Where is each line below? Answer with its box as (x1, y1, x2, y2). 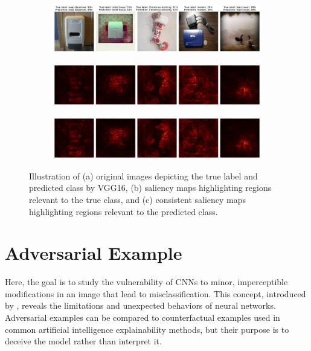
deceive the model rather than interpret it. (5, 335, 162, 347)
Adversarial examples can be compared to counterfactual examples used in (5, 311, 280, 324)
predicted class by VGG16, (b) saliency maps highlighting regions (29, 181, 272, 194)
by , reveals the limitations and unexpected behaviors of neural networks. (5, 299, 276, 312)
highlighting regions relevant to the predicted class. (29, 205, 218, 217)
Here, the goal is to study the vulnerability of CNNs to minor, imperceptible (5, 275, 288, 288)
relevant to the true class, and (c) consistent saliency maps (29, 193, 246, 205)
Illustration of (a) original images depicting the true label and (29, 169, 258, 182)
